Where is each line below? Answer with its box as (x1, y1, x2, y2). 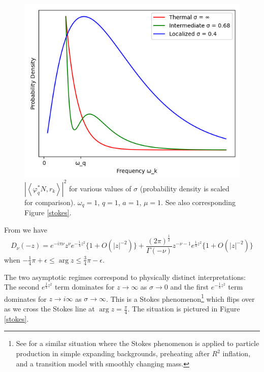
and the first (170, 281, 209, 292)
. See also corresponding (161, 196, 236, 207)
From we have (4, 224, 47, 235)
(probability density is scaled (140, 183, 229, 193)
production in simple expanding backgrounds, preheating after (16, 348, 210, 359)
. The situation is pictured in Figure (127, 303, 240, 314)
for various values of (69, 183, 131, 193)
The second (4, 281, 40, 292)
